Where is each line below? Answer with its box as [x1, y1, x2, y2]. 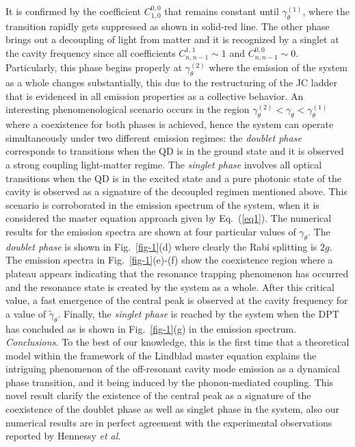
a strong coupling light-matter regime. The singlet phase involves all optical [5, 157, 322, 171]
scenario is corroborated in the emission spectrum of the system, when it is [5, 197, 319, 212]
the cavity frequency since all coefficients [5, 45, 176, 60]
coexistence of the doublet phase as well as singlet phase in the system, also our [5, 402, 339, 416]
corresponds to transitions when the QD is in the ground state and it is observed [5, 144, 344, 158]
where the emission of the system [209, 60, 348, 75]
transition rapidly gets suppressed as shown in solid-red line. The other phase [5, 18, 330, 33]
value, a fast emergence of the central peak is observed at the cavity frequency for [5, 293, 348, 307]
